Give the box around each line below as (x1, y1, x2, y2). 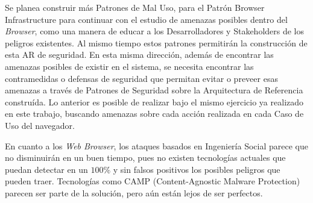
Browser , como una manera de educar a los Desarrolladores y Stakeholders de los (5, 25, 305, 37)
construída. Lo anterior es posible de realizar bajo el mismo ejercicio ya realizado (5, 95, 304, 108)
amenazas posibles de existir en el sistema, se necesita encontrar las (5, 60, 254, 72)
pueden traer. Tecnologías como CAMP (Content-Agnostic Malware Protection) (5, 175, 300, 187)
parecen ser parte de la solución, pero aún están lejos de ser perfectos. (5, 186, 263, 199)
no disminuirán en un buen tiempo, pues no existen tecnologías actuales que (5, 151, 286, 164)
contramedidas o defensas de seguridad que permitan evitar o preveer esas (5, 72, 278, 84)
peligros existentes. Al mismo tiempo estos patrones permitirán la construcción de (5, 36, 308, 49)
